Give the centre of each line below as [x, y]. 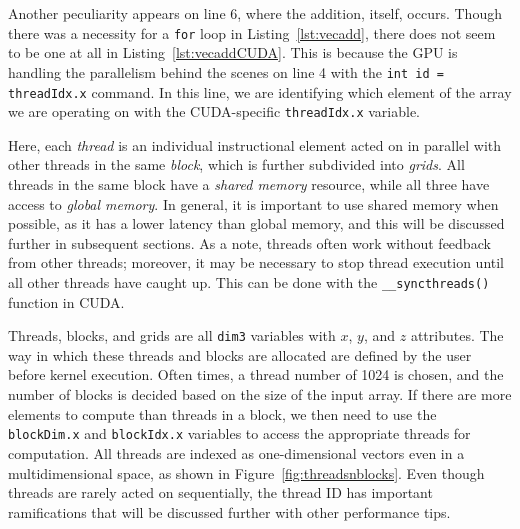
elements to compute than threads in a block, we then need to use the [222, 413]
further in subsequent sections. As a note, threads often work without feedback [249, 242]
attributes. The [457, 335]
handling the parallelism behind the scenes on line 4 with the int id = [226, 71]
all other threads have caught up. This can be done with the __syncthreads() [249, 281]
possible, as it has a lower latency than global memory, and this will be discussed [256, 223]
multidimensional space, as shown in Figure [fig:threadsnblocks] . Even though [246, 472]
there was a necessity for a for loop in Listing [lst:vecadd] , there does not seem [252, 32]
